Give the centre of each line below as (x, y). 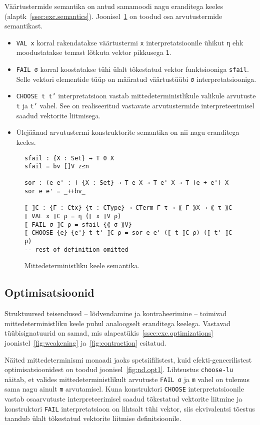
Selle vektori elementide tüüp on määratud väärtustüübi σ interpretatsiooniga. (136, 79)
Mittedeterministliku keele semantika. (82, 265)
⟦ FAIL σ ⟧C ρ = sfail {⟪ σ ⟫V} (78, 224)
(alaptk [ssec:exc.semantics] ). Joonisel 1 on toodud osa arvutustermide (113, 16)
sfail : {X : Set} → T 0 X (69, 158)
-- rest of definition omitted (76, 249)
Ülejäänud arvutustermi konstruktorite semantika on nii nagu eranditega (128, 132)
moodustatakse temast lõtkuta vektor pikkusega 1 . (94, 52)
